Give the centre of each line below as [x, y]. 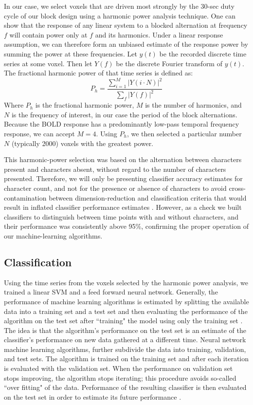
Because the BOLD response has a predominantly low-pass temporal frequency [122, 124]
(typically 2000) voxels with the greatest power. [82, 143]
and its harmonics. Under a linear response [159, 34]
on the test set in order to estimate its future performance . [93, 396]
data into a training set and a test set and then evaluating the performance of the [126, 311]
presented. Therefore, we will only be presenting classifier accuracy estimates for [123, 178]
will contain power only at [48, 34]
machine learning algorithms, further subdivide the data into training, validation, [125, 349]
